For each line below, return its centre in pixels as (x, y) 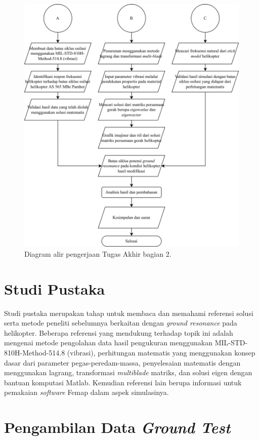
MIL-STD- (231, 343)
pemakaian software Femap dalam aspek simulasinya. (87, 392)
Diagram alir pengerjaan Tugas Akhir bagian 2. (98, 253)
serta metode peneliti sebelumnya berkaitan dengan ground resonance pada (121, 323)
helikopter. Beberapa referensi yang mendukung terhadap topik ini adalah (119, 332)
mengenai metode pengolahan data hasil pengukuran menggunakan (109, 343)
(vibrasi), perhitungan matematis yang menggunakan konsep (161, 352)
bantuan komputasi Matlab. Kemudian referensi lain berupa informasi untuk (123, 382)
